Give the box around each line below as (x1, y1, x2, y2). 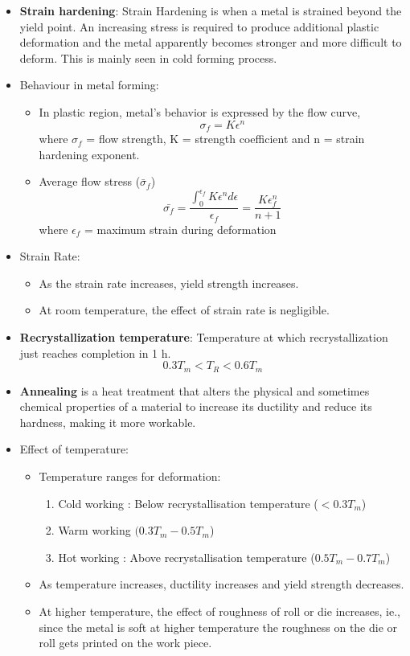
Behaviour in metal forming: (19, 76, 159, 93)
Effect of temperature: (19, 441, 129, 457)
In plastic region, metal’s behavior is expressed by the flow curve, (39, 103, 361, 120)
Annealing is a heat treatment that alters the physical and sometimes (19, 382, 370, 399)
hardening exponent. (39, 146, 140, 162)
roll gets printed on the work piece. (39, 634, 212, 651)
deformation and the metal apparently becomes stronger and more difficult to (19, 34, 402, 51)
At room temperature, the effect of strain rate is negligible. (39, 301, 330, 318)
